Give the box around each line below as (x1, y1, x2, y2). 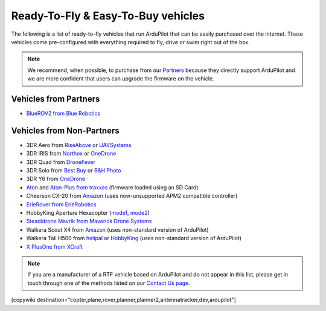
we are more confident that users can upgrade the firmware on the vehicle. (27, 75, 214, 82)
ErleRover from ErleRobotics (26, 200, 97, 208)
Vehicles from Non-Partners (11, 125, 120, 136)
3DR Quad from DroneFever (26, 158, 96, 166)
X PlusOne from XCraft (26, 243, 83, 250)
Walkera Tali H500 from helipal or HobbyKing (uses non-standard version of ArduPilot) (26, 235, 241, 242)
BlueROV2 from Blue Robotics (26, 110, 101, 117)
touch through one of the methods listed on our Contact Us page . (27, 279, 190, 287)
